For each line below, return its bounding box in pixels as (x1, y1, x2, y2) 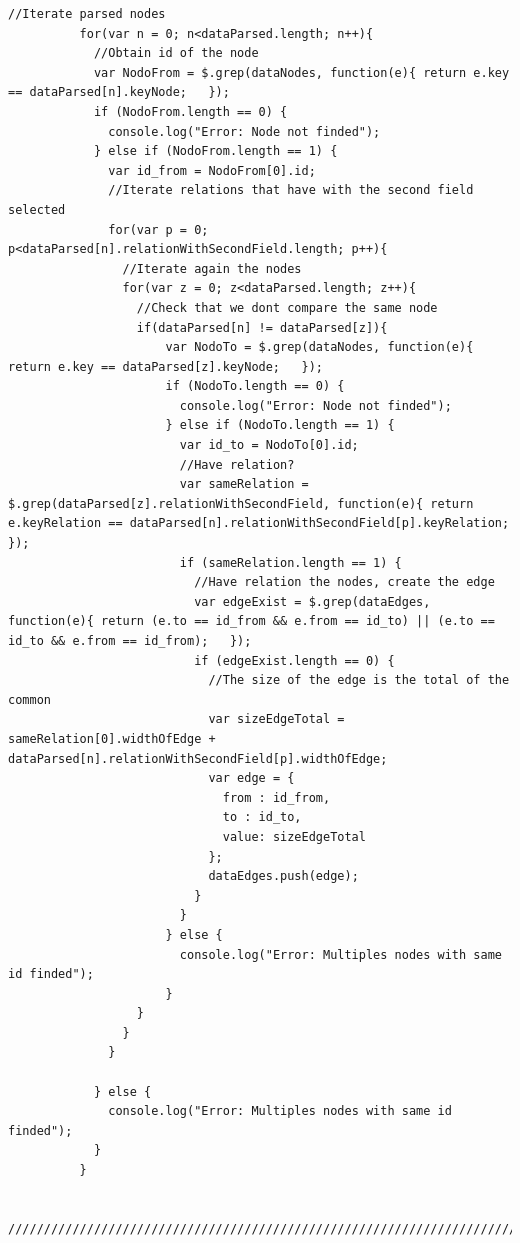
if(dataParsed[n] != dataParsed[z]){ (136, 320, 388, 335)
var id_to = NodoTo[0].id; (179, 438, 359, 453)
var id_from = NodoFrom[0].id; (108, 163, 316, 178)
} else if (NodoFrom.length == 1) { (93, 144, 338, 159)
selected (8, 202, 66, 217)
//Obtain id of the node (93, 46, 259, 61)
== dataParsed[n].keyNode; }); (8, 85, 230, 100)
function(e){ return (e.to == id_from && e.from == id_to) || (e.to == (8, 614, 495, 629)
